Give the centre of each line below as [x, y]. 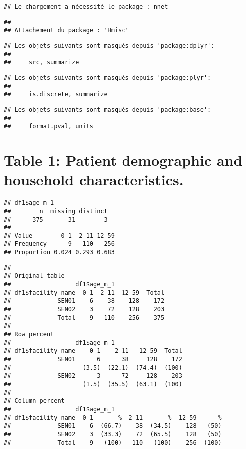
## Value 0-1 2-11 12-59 [59, 236]
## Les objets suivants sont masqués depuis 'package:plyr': [108, 78]
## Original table [34, 276]
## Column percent [34, 401]
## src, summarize [42, 63]
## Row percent [29, 335]
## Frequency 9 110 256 [59, 244]
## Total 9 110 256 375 [84, 318]
